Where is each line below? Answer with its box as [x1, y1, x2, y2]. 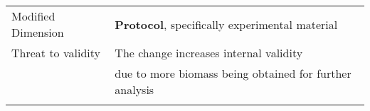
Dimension [11, 24, 64, 40]
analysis [115, 81, 154, 98]
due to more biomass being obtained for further [115, 65, 351, 81]
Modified [11, 8, 55, 24]
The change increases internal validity [115, 45, 303, 61]
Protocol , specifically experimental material [115, 16, 338, 33]
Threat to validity [11, 45, 100, 61]
